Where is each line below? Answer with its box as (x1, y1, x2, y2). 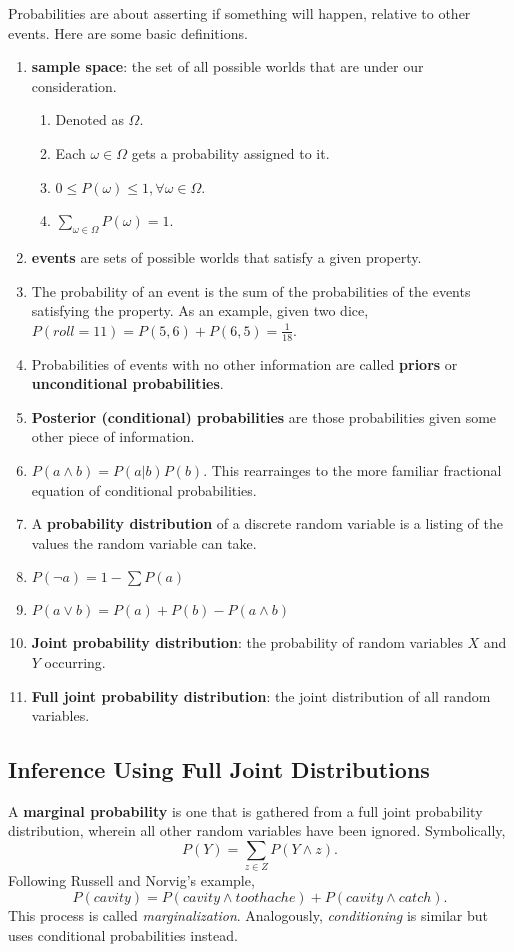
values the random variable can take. (31, 532, 257, 553)
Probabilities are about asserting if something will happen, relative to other (8, 3, 471, 23)
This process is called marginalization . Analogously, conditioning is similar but (8, 905, 489, 925)
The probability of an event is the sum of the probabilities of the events (31, 280, 471, 301)
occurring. (44, 651, 106, 672)
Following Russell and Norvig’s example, (8, 870, 255, 891)
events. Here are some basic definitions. (8, 22, 248, 43)
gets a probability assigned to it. (131, 142, 330, 163)
